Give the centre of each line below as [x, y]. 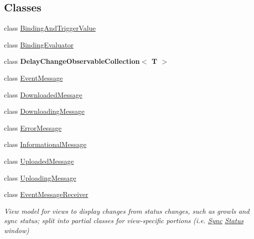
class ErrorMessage [33, 127]
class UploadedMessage [39, 161]
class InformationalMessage [45, 144]
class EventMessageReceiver [46, 194]
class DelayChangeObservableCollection [72, 61]
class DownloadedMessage [43, 94]
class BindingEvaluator [39, 44]
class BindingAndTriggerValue [50, 28]
